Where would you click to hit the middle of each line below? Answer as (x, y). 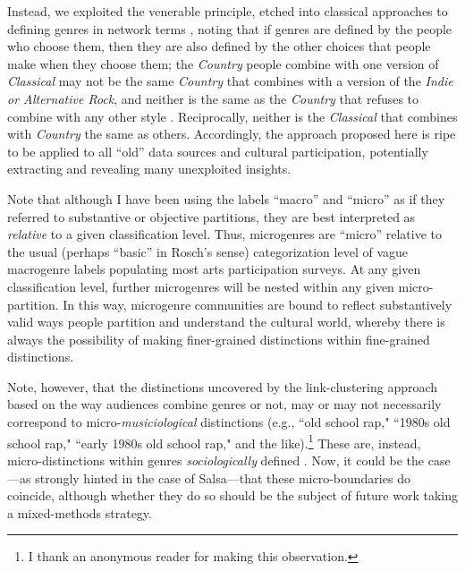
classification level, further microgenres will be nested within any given (201, 286)
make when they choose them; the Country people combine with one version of (223, 63)
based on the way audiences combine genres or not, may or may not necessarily (224, 404)
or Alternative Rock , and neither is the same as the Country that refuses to (213, 98)
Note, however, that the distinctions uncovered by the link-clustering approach (223, 386)
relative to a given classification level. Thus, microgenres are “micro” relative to (225, 234)
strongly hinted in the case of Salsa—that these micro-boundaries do (223, 477)
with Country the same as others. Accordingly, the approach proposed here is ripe (232, 134)
